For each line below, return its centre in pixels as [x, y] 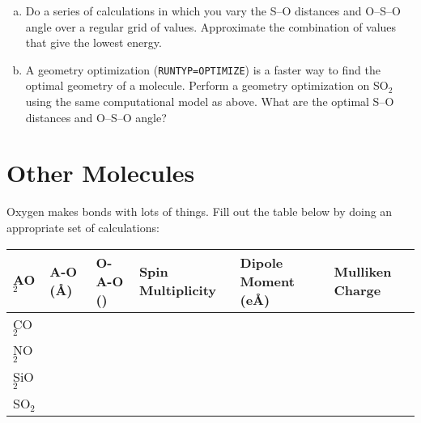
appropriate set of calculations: [83, 227]
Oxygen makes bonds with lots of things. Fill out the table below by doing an [200, 211]
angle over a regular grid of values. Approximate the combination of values [211, 26]
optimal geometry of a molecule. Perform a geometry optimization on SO [207, 85]
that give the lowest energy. [94, 42]
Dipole [262, 262]
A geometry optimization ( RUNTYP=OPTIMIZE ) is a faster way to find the [203, 69]
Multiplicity [178, 290]
